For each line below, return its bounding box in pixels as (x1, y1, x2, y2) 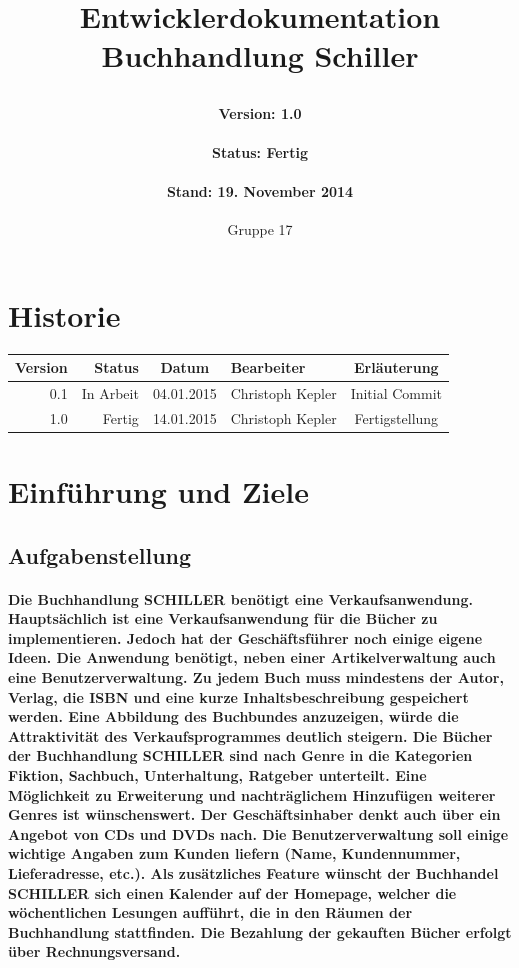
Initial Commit (350, 383, 443, 404)
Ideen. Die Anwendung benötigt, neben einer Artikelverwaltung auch (8, 647, 496, 668)
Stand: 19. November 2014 (166, 180, 354, 201)
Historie (8, 294, 121, 335)
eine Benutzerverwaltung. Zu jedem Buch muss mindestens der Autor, (8, 667, 504, 688)
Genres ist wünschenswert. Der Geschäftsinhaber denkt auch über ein (8, 804, 501, 825)
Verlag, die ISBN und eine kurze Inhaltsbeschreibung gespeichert (8, 686, 469, 707)
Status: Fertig (212, 141, 308, 162)
